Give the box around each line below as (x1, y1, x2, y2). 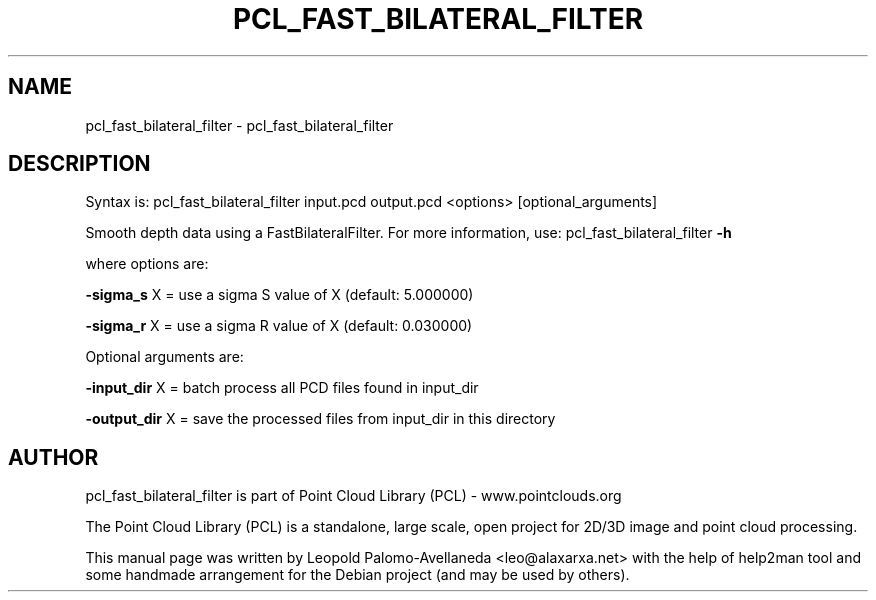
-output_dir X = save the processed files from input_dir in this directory (85, 410, 556, 428)
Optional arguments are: (85, 348, 244, 366)
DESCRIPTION (8, 151, 151, 177)
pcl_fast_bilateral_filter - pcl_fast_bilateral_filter (85, 116, 394, 134)
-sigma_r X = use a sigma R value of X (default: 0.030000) (85, 317, 473, 335)
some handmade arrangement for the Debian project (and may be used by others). (85, 566, 630, 584)
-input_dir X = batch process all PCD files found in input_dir (85, 379, 479, 397)
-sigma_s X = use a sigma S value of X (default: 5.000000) (85, 286, 474, 304)
